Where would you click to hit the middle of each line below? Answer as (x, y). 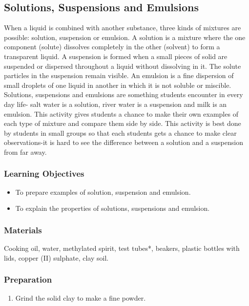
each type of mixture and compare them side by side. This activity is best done (123, 123)
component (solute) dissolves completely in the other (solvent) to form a (112, 47)
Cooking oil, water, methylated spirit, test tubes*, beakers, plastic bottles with (122, 248)
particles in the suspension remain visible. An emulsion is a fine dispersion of (119, 75)
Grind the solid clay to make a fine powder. (81, 297)
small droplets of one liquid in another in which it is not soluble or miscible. (118, 85)
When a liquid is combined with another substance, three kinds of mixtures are (123, 28)
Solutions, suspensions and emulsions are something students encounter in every (124, 94)
